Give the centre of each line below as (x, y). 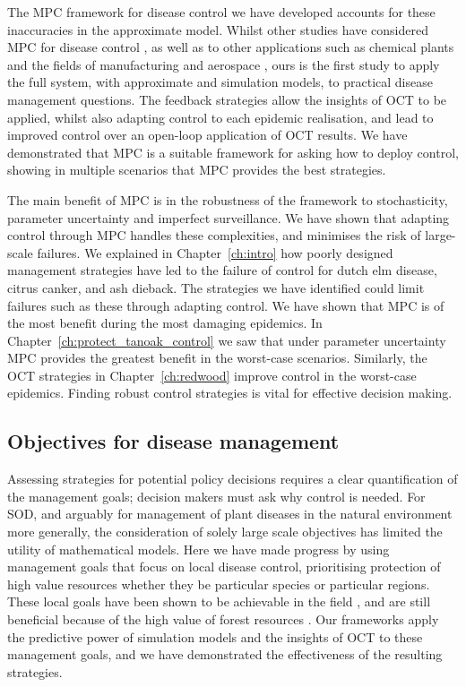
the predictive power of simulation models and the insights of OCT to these (215, 636)
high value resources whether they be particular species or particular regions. (219, 584)
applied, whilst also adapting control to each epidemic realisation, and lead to (220, 117)
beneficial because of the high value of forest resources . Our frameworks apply (223, 619)
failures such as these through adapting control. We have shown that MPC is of (226, 305)
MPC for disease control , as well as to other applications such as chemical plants (231, 47)
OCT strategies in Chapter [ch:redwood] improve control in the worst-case (212, 375)
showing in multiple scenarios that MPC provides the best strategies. (197, 170)
